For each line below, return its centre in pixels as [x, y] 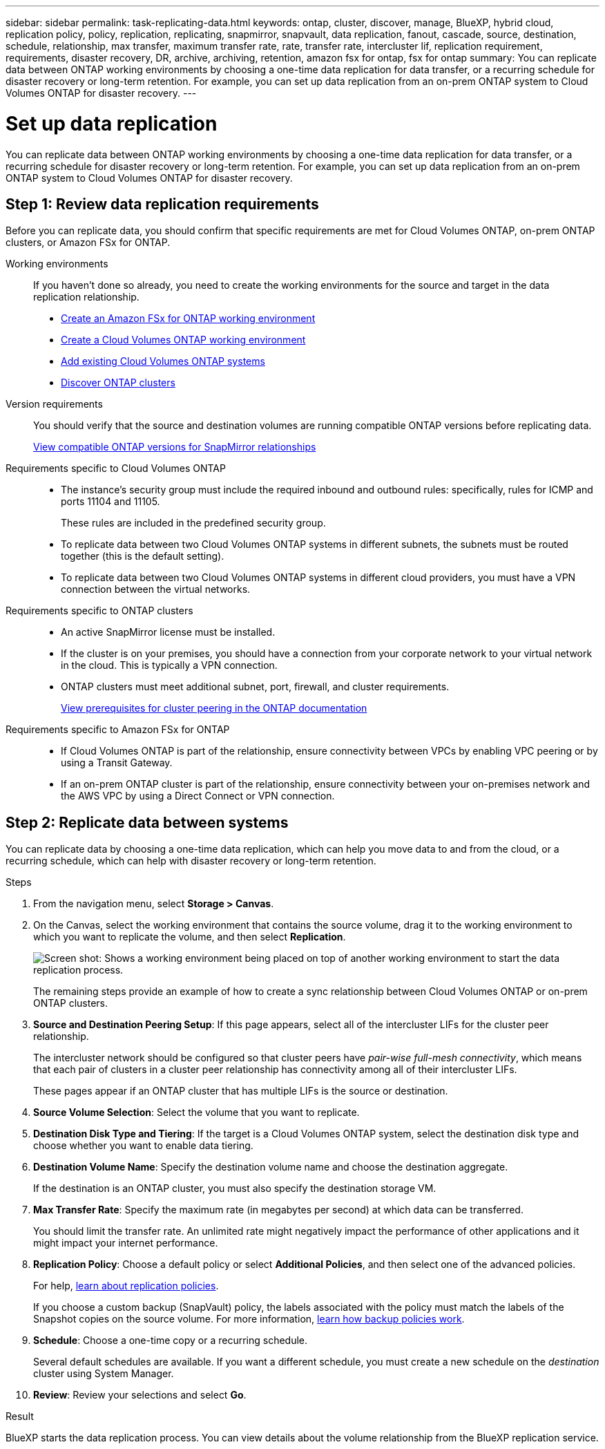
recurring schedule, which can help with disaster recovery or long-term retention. [191, 861]
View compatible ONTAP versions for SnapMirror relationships [175, 447]
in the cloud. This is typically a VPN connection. [169, 665]
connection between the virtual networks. [156, 589]
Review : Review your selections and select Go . [140, 1395]
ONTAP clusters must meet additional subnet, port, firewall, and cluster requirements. [255, 687]
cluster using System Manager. [104, 1374]
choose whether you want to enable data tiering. [143, 1146]
